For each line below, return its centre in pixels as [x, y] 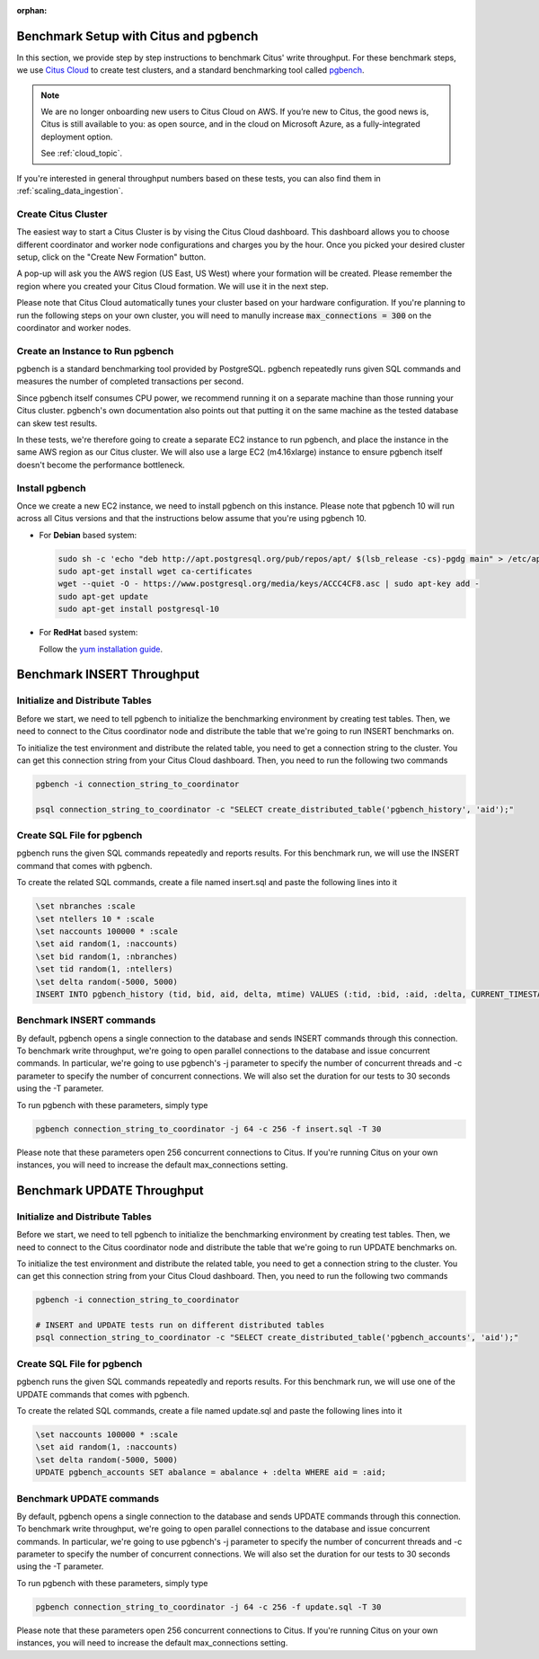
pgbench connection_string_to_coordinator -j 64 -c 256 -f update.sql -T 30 [208, 1607]
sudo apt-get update [103, 596]
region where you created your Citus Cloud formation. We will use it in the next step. [172, 286]
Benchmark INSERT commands [86, 1020]
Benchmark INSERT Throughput [108, 674]
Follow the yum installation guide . [101, 649]
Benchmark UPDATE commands [88, 1498]
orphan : [32, 10]
